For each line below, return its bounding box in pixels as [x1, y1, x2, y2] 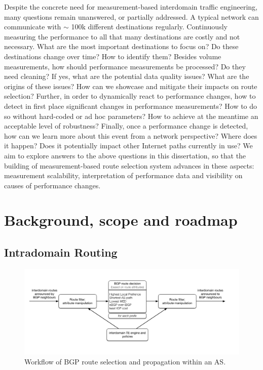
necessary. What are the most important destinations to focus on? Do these [4, 41, 239, 52]
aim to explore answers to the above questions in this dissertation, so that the [4, 150, 246, 160]
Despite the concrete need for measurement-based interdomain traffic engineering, [4, 2, 257, 12]
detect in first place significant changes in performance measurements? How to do [4, 100, 257, 111]
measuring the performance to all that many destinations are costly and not [4, 31, 240, 42]
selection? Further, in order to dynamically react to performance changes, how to [4, 91, 256, 101]
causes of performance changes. [4, 180, 101, 190]
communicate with [4, 21, 61, 32]
